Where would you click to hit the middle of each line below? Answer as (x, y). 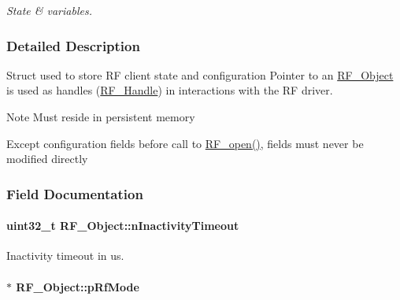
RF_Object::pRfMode (78, 286)
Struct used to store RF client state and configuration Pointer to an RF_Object (200, 74)
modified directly (47, 159)
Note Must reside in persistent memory (101, 117)
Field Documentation (75, 193)
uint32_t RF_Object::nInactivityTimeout (123, 226)
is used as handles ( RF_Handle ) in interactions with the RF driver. (170, 90)
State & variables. (49, 10)
